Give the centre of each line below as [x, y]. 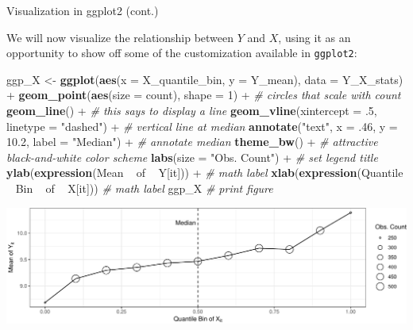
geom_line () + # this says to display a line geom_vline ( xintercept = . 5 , [192, 111]
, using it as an [315, 37]
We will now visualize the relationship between [120, 37]
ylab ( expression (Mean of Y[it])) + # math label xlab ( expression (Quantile [205, 173]
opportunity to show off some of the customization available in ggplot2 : [182, 53]
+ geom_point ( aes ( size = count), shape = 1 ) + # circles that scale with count [204, 95]
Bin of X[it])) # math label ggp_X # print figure [144, 188]
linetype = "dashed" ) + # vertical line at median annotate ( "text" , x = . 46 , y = [202, 126]
